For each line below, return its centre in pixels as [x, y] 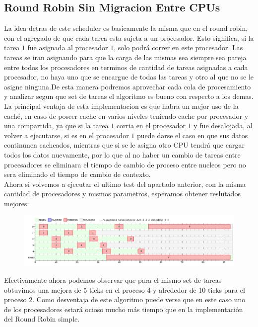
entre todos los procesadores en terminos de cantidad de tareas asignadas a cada [126, 67]
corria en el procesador [151, 125]
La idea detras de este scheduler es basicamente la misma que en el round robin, [126, 28]
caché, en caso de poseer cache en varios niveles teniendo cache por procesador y [126, 116]
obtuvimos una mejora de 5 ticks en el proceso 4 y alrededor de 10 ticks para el [125, 289]
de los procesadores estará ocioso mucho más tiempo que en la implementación [124, 309]
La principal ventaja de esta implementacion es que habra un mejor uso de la [121, 106]
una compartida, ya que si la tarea [56, 125]
